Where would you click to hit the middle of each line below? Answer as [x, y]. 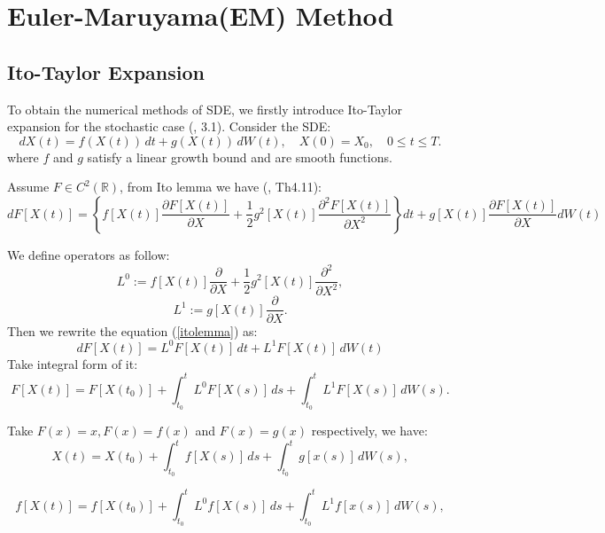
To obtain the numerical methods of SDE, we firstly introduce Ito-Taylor [205, 109]
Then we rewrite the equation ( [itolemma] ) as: [132, 330]
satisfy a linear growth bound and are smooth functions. [240, 157]
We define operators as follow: [89, 254]
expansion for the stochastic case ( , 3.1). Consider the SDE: [169, 126]
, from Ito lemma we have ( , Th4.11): [221, 187]
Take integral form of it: [73, 363]
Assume [28, 187]
